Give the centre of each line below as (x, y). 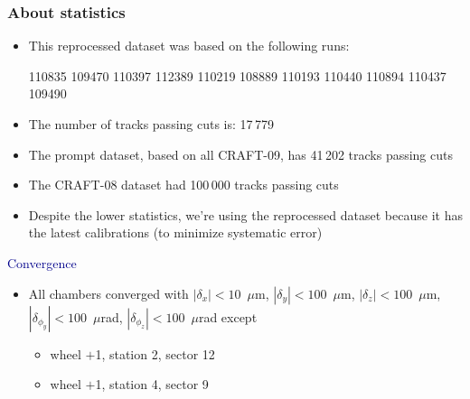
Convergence (42, 262)
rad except (228, 316)
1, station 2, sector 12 (155, 353)
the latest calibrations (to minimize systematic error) (175, 232)
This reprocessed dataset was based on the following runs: (189, 46)
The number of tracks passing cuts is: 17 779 (151, 124)
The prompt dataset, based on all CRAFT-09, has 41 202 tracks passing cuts (240, 154)
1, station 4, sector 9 (152, 384)
